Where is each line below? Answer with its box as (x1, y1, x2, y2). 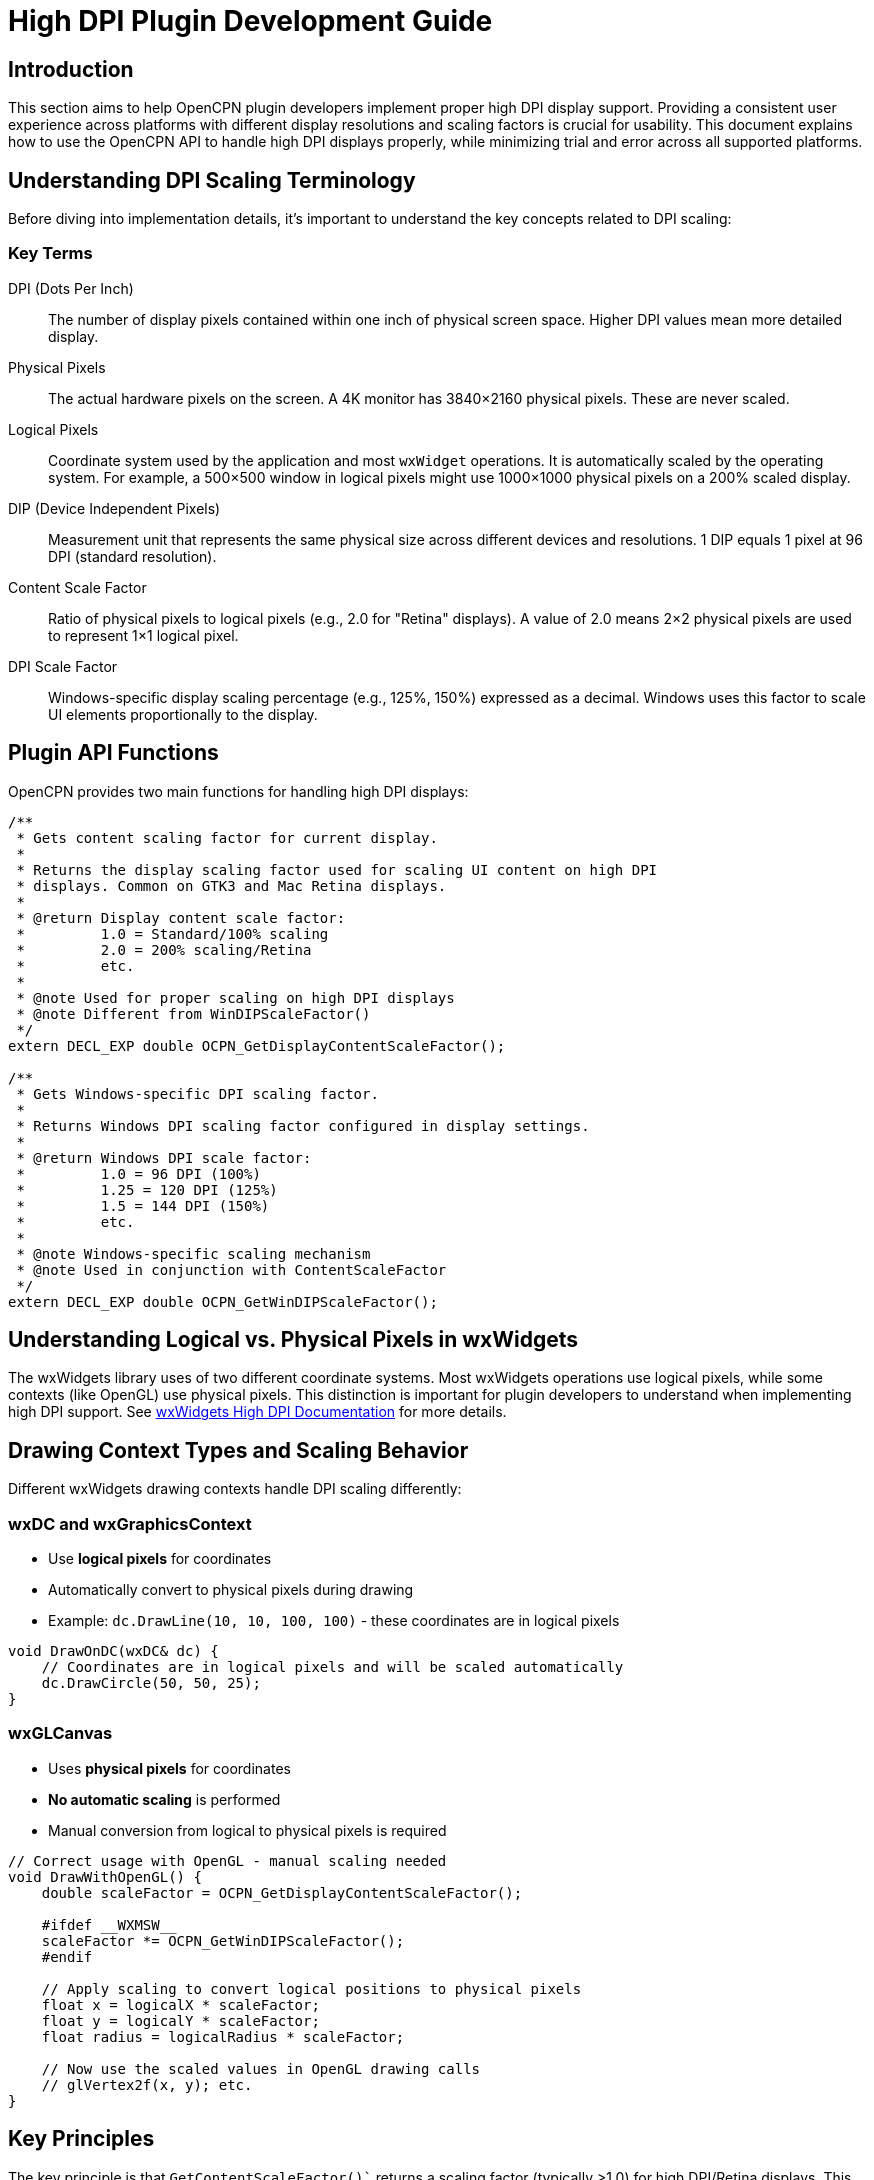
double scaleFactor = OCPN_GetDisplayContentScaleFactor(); (41, 1884, 523, 1901)
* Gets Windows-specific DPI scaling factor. (16, 1085, 379, 1102)
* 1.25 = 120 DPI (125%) (16, 1181, 278, 1198)
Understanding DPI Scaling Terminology (8, 167, 416, 193)
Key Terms (8, 243, 93, 264)
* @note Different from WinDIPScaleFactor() (16, 1005, 371, 1022)
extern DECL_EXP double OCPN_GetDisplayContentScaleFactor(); (8, 1037, 506, 1054)
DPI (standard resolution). (48, 547, 217, 565)
